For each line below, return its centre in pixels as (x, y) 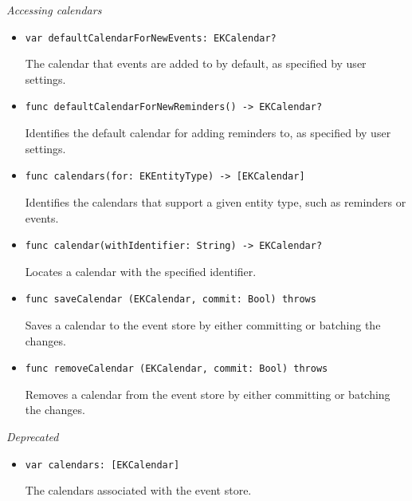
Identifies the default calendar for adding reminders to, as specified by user (208, 133)
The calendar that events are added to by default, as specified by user (196, 63)
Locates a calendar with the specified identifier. (141, 271)
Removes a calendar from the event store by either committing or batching (208, 394)
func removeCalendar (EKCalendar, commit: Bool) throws (177, 369)
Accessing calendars (54, 10)
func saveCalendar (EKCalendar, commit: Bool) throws (171, 300)
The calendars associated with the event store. (138, 490)
